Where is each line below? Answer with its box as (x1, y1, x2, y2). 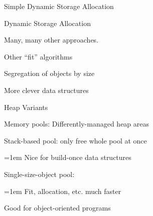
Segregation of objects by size (4, 68, 95, 78)
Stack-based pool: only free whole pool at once (4, 135, 147, 145)
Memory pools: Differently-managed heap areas (4, 118, 149, 129)
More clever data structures (4, 84, 89, 95)
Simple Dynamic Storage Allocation (4, 1, 114, 11)
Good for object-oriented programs (4, 202, 111, 213)
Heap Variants (4, 101, 48, 112)
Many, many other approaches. (4, 34, 99, 45)
